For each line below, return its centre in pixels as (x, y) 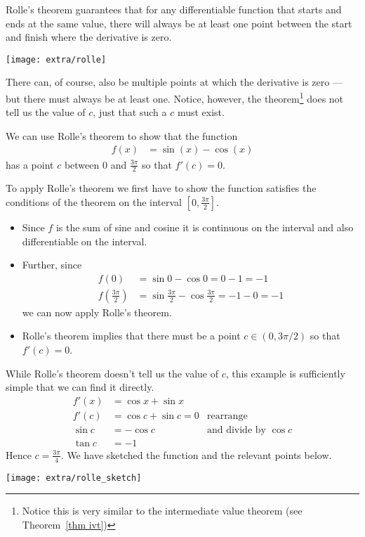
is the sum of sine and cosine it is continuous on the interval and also (205, 227)
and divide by (236, 430)
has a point (30, 164)
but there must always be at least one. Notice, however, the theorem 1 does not (175, 97)
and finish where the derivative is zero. (89, 37)
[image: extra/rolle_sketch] (74, 478)
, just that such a (130, 112)
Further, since (52, 265)
